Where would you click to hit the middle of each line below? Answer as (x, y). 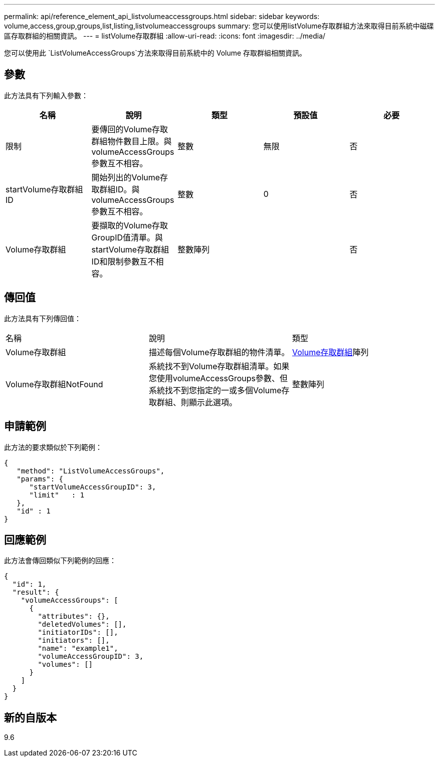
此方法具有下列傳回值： (43, 318)
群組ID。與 (120, 189)
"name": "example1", (78, 649)
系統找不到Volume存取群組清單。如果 (219, 366)
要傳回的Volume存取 (130, 129)
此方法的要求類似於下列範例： (53, 447)
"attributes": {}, (74, 616)
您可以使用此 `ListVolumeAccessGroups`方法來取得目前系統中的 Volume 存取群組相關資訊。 (155, 53)
